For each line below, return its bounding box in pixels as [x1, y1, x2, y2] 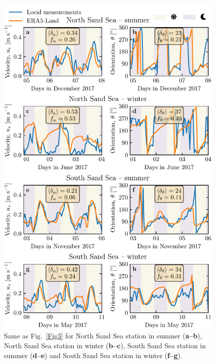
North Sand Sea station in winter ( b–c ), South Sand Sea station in [4, 340, 206, 351]
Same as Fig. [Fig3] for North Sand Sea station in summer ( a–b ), [4, 331, 202, 341]
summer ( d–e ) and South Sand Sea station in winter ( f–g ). [4, 350, 183, 360]
